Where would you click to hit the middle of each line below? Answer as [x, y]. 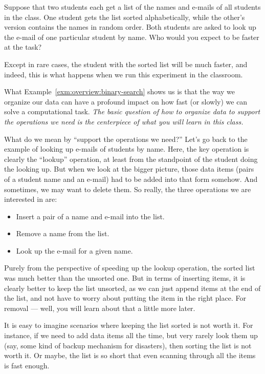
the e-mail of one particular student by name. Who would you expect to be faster [132, 37]
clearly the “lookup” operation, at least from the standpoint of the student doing [131, 159]
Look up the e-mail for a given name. [74, 250]
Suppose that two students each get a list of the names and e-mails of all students [132, 7]
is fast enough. [27, 365]
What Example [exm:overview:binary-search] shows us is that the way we [120, 91]
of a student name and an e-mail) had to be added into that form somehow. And [131, 179]
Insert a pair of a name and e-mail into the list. [90, 216]
